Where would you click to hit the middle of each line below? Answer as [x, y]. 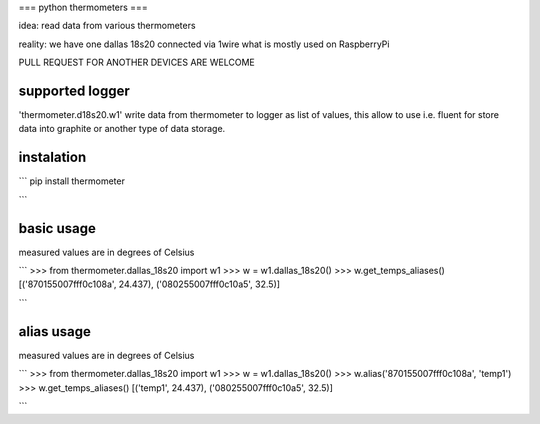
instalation [52, 157]
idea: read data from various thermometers [107, 26]
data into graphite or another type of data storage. [122, 129]
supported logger [74, 90]
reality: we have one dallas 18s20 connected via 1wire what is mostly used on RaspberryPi [204, 44]
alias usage [55, 331]
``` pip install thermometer [71, 181]
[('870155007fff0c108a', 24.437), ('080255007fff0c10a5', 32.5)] [149, 284]
